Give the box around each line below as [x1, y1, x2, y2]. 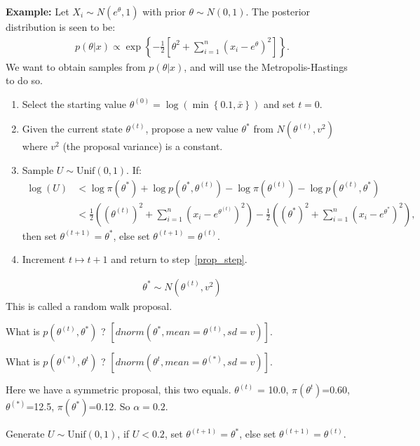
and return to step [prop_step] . [111, 252, 248, 266]
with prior [142, 4, 186, 18]
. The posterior [245, 4, 311, 18]
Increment [22, 252, 66, 266]
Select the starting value [22, 96, 127, 111]
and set [264, 96, 295, 111]
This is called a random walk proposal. [6, 298, 172, 313]
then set [22, 228, 57, 243]
